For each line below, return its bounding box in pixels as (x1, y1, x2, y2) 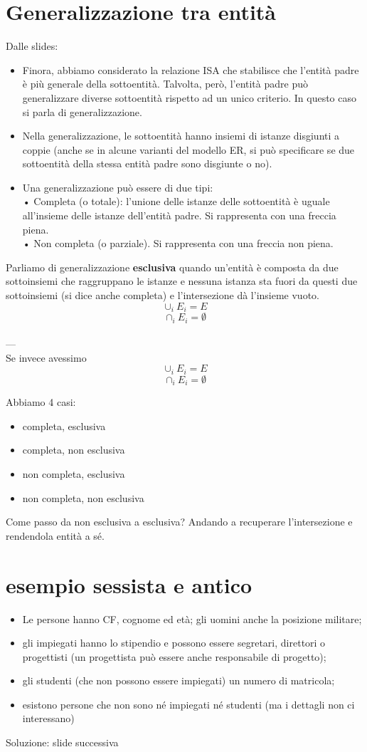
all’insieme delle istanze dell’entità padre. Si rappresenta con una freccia (22, 208, 336, 223)
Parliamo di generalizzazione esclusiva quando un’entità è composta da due (6, 259, 339, 274)
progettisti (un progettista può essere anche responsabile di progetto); (22, 649, 326, 664)
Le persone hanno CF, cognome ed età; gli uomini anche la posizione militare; (22, 611, 362, 626)
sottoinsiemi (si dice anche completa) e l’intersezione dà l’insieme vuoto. (6, 288, 319, 303)
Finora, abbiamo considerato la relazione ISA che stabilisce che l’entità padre (22, 62, 359, 77)
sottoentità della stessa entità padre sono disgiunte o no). (22, 156, 272, 171)
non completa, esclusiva (22, 466, 125, 481)
